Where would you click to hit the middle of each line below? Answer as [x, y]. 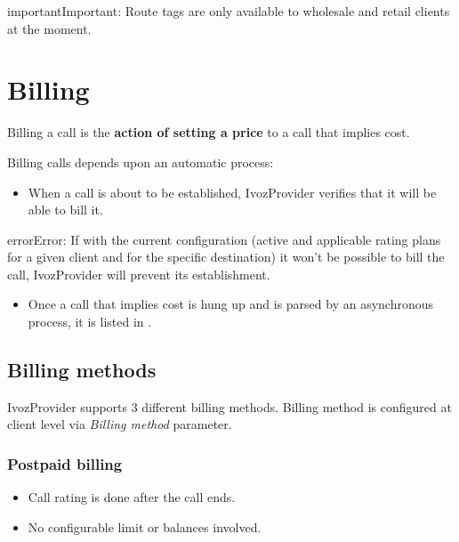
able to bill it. [65, 210]
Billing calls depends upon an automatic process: [141, 162]
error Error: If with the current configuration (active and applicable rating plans [224, 239]
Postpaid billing [65, 463]
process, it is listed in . [90, 322]
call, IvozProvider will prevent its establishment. [139, 274]
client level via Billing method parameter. [120, 424]
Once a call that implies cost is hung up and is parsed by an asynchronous [231, 304]
